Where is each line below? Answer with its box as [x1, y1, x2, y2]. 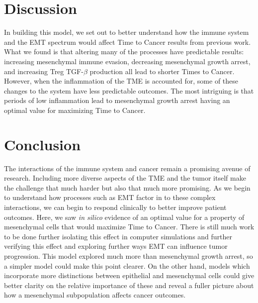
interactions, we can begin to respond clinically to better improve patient [4, 202, 227, 212]
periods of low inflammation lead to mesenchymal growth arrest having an [4, 95, 230, 105]
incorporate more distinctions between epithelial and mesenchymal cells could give [4, 270, 255, 281]
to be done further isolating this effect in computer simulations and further [4, 231, 233, 241]
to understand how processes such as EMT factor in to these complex [4, 192, 216, 202]
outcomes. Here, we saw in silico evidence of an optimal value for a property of [4, 211, 245, 222]
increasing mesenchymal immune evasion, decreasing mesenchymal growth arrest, [4, 56, 251, 66]
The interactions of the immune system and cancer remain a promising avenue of [4, 163, 251, 173]
